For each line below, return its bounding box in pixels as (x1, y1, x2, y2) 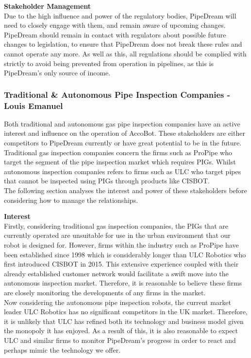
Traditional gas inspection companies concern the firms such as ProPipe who (4, 147, 233, 157)
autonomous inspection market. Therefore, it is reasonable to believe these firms (4, 278, 242, 288)
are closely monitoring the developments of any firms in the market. (4, 287, 206, 297)
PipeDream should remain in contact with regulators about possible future (4, 29, 226, 39)
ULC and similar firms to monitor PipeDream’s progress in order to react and (4, 335, 236, 345)
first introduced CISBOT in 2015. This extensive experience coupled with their (4, 259, 239, 269)
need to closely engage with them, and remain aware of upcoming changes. (4, 20, 226, 30)
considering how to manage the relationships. (4, 195, 138, 205)
